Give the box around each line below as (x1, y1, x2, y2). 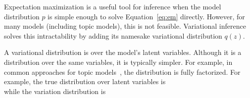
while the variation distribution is (4, 86, 106, 96)
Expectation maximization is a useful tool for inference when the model (4, 1, 221, 11)
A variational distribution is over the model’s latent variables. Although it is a (4, 47, 242, 57)
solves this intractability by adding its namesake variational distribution (4, 30, 222, 41)
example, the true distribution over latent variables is (4, 76, 166, 87)
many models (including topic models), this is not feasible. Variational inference (4, 21, 246, 31)
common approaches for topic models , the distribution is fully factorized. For (4, 66, 241, 77)
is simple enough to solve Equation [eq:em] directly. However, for (48, 11, 245, 21)
